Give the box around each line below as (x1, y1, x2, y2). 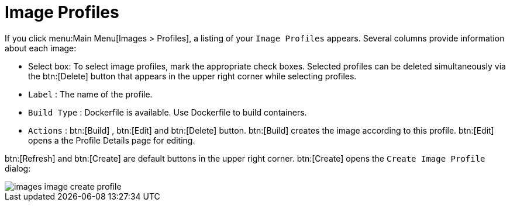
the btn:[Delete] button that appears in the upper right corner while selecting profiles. (28, 71, 357, 81)
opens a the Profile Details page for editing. (28, 135, 195, 145)
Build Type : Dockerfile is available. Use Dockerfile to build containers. (28, 107, 307, 117)
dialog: (5, 163, 31, 173)
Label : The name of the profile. (28, 89, 153, 99)
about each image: (5, 43, 77, 53)
